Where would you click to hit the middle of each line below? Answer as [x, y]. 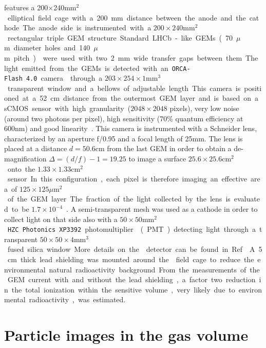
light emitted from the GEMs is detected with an [86, 68]
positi [253, 88]
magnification [25, 159]
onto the [21, 168]
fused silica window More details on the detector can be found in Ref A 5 [135, 249]
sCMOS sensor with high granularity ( [68, 108]
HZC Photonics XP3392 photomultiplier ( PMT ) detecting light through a [132, 229]
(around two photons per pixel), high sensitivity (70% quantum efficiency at [124, 118]
